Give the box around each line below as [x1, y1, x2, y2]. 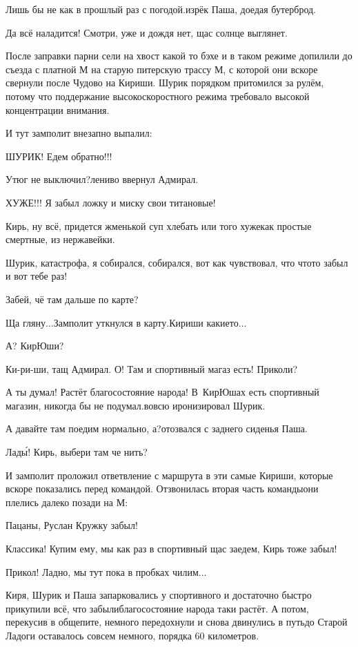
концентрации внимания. [6, 102, 110, 117]
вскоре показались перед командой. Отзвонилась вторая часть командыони [6, 481, 319, 496]
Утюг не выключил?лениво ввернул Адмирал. [6, 172, 199, 186]
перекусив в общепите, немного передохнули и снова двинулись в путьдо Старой [6, 615, 348, 629]
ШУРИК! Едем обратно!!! [6, 148, 112, 163]
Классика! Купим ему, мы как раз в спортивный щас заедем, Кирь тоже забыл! [6, 541, 337, 556]
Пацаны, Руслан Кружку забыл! [6, 518, 138, 532]
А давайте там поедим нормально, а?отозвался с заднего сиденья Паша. [6, 421, 308, 436]
